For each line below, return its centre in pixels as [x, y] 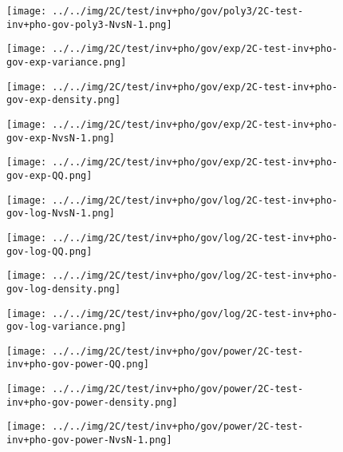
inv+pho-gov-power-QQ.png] [78, 365]
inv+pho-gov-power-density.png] [92, 402]
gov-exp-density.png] [64, 100]
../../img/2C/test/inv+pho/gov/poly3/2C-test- [178, 11]
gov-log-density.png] [64, 289]
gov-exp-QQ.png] [49, 175]
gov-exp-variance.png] [67, 62]
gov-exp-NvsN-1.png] [61, 138]
